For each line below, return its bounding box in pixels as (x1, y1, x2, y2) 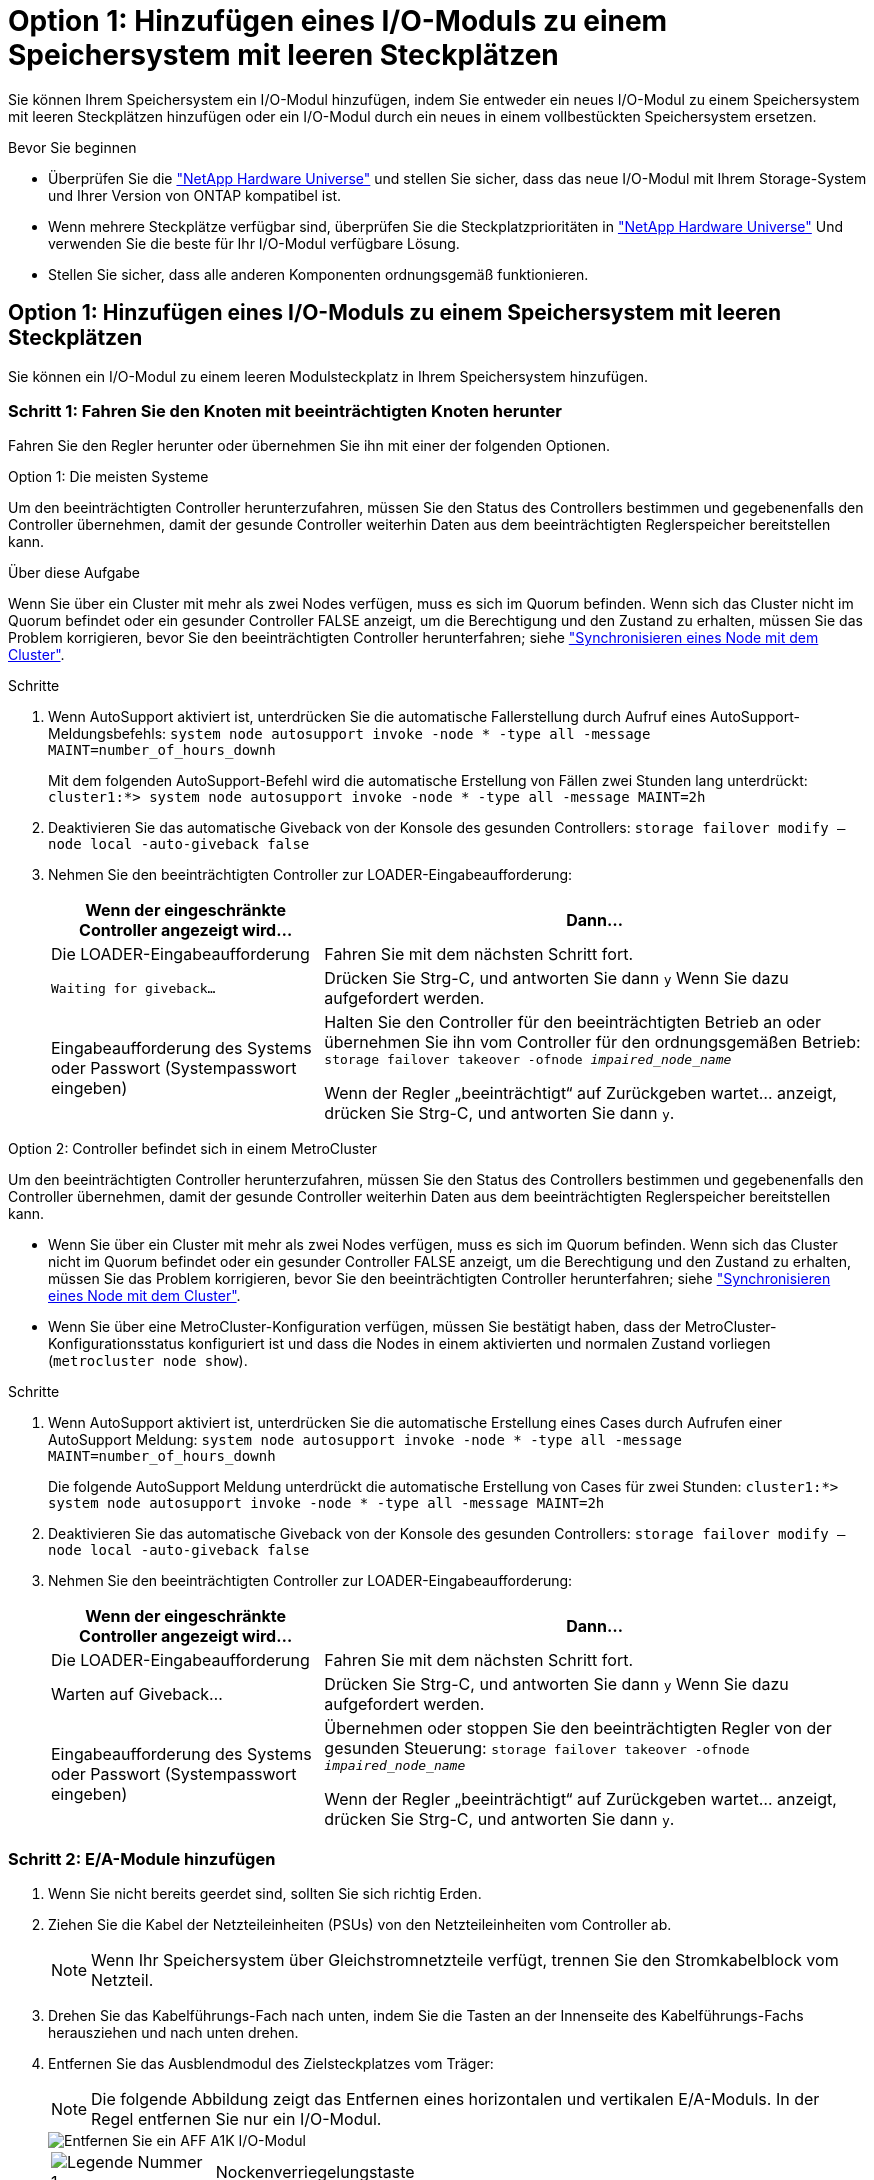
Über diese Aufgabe (8, 564, 140, 582)
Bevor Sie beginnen (8, 138, 137, 156)
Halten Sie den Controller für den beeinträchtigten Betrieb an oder (324, 1012, 821, 1033)
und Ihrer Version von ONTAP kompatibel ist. (48, 186, 342, 204)
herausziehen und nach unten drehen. (48, 2024, 299, 2042)
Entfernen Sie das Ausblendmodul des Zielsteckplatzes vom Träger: (48, 2055, 494, 2073)
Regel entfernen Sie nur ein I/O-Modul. (91, 2109, 382, 2130)
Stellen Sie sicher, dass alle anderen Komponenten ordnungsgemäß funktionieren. (48, 265, 589, 283)
